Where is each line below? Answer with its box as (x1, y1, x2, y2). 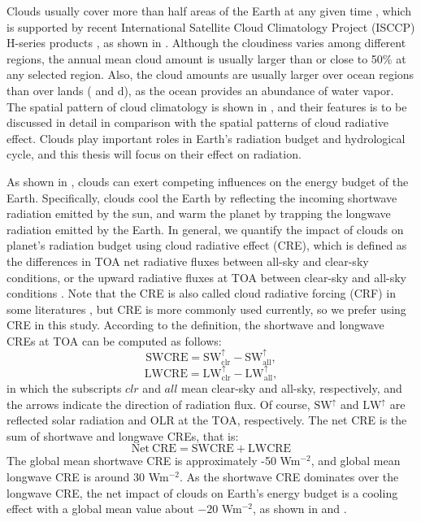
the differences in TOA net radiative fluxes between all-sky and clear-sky (7, 252, 369, 269)
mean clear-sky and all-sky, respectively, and (181, 379, 402, 396)
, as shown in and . (253, 500, 347, 517)
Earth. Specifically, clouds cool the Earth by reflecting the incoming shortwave (7, 189, 397, 206)
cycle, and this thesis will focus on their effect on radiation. (7, 146, 302, 163)
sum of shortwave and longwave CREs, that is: (7, 427, 239, 444)
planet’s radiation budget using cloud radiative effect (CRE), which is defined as (7, 237, 407, 254)
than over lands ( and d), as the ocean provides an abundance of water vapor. (7, 81, 394, 98)
